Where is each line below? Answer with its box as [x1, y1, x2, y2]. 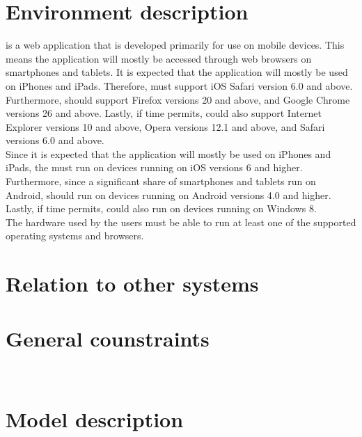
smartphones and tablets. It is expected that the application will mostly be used [6, 65, 348, 79]
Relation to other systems [6, 269, 259, 298]
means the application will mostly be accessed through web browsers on [6, 51, 312, 65]
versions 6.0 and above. [6, 133, 104, 148]
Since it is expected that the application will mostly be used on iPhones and [6, 146, 331, 161]
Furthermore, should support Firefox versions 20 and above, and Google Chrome [6, 92, 350, 106]
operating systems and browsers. [6, 228, 144, 243]
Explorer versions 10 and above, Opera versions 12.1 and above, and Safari [6, 119, 325, 134]
